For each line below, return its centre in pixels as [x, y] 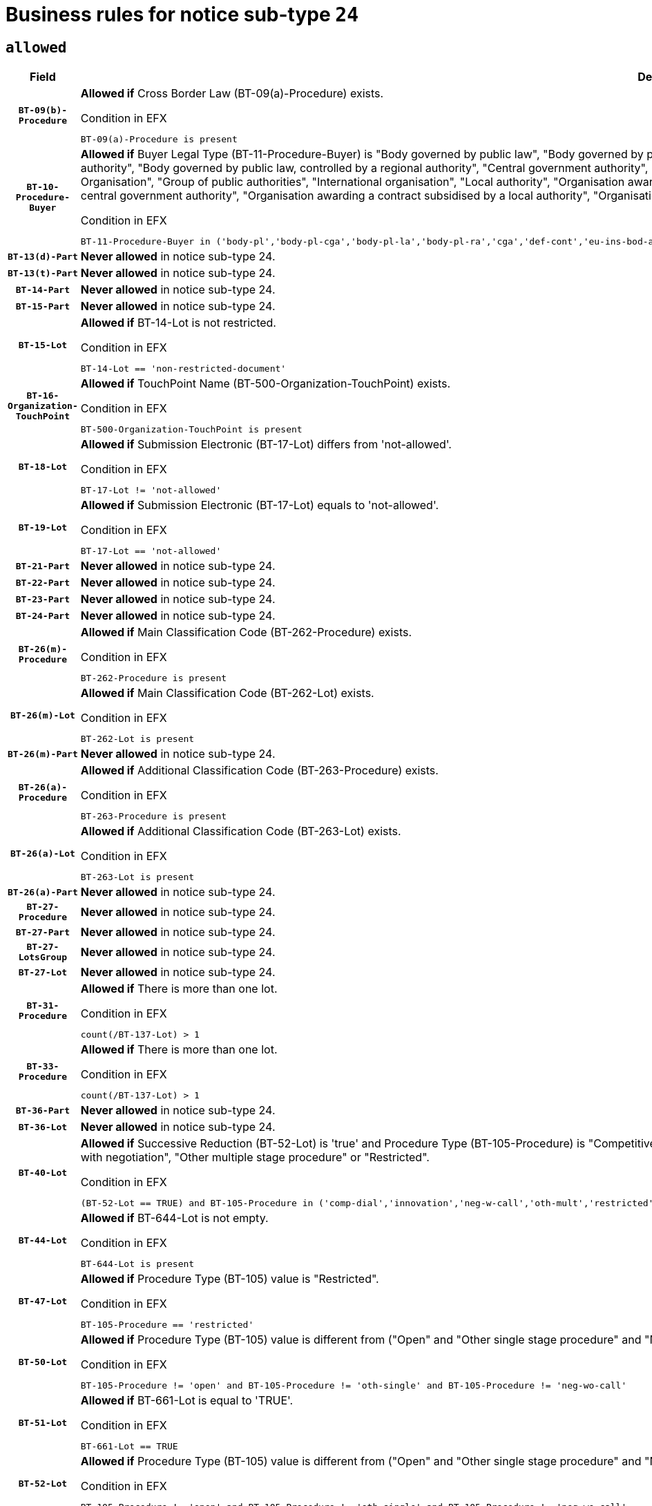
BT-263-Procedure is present [154, 817]
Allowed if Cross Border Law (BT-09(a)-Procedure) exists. [232, 94]
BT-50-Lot [43, 1362]
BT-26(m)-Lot [42, 715]
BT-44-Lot [43, 1240]
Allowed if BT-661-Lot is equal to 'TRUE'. [187, 1401]
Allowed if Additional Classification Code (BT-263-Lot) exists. [241, 831]
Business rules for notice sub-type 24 [182, 15]
